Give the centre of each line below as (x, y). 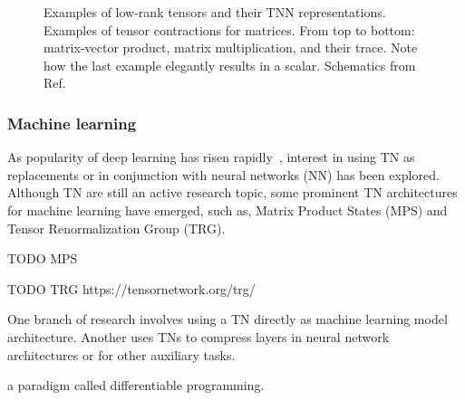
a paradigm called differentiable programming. (136, 385)
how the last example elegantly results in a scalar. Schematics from (230, 65)
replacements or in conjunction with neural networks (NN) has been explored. (223, 174)
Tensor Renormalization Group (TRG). (116, 228)
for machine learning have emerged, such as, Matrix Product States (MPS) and (228, 210)
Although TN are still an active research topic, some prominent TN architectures (232, 192)
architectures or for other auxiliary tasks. (121, 354)
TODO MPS (43, 258)
